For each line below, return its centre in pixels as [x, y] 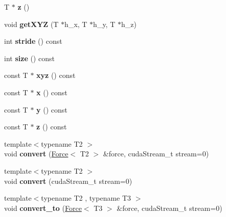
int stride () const [33, 41]
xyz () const [56, 75]
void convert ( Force [36, 154]
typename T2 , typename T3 [86, 198]
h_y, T [104, 24]
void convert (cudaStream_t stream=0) [68, 181]
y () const [52, 109]
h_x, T [76, 24]
